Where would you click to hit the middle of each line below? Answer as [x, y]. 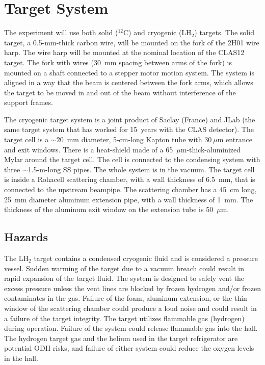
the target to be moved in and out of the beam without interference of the [120, 92]
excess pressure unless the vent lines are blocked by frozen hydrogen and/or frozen [132, 288]
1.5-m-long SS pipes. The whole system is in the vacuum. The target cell [141, 169]
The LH [17, 258]
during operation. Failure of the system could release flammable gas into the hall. [131, 328]
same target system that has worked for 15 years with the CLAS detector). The [129, 129]
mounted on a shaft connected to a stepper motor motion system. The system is [129, 72]
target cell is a [26, 139]
